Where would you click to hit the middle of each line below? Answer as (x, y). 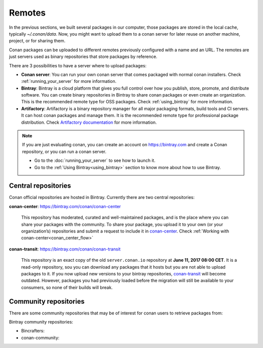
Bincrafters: (33, 331)
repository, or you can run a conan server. (64, 152)
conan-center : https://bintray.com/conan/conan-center (65, 206)
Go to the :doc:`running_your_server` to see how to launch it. (95, 160)
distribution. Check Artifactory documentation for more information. (89, 122)
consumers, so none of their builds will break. (67, 287)
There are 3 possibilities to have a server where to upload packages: (78, 65)
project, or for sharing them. (37, 41)
